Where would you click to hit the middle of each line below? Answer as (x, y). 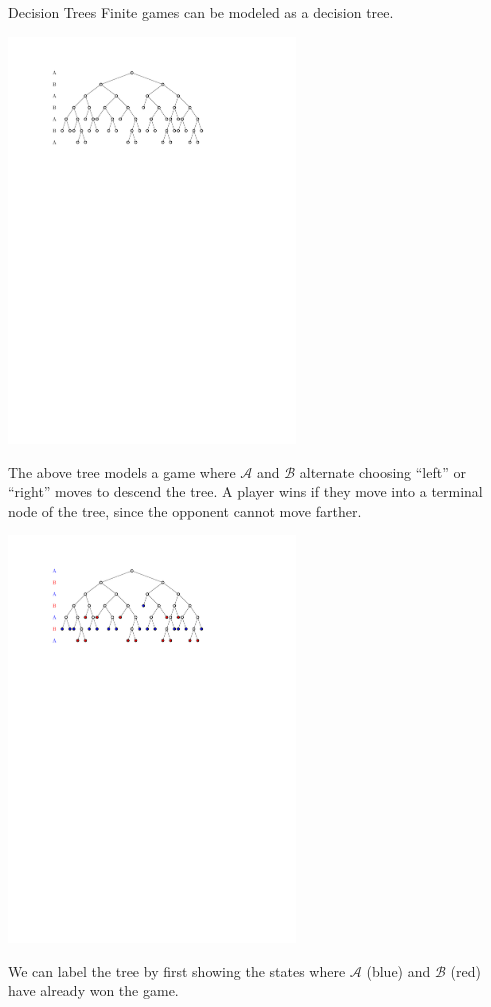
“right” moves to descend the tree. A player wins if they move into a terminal (245, 491)
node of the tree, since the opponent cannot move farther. (185, 510)
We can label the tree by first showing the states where (177, 970)
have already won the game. (93, 990)
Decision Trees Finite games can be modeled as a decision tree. (201, 12)
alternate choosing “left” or (382, 471)
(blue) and (398, 970)
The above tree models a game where (122, 471)
